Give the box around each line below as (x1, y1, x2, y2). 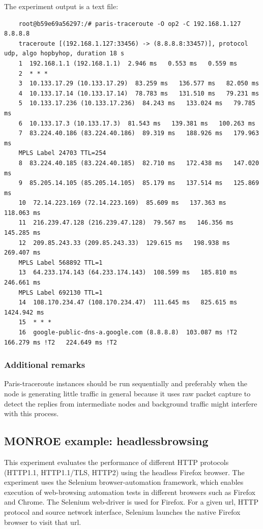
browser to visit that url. (4, 516, 81, 527)
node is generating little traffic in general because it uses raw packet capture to (4, 388, 251, 398)
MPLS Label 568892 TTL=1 (18, 259, 103, 266)
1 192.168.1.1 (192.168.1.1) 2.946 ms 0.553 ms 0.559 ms (18, 59, 238, 67)
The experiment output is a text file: (4, 1, 119, 11)
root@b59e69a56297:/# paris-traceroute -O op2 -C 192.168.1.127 (18, 20, 241, 27)
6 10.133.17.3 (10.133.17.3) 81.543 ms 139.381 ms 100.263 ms (18, 119, 255, 127)
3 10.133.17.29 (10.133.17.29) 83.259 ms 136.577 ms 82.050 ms (18, 80, 259, 87)
